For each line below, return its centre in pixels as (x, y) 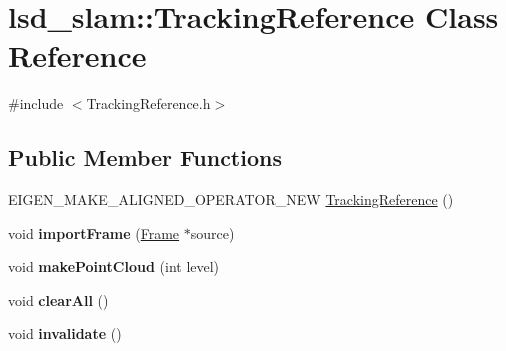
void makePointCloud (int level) (114, 266)
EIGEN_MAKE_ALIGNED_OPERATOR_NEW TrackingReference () (231, 199)
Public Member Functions (145, 157)
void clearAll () (58, 299)
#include (36, 103)
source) (212, 232)
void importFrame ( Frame (94, 232)
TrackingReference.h (148, 103)
